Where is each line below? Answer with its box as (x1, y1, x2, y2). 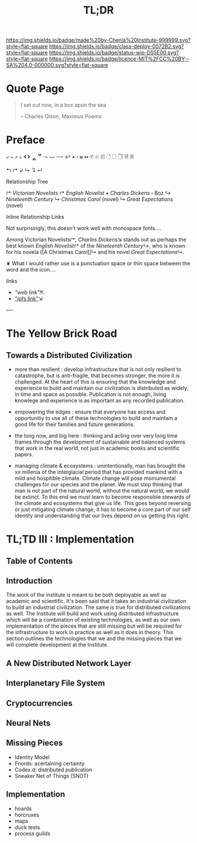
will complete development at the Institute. (6, 641, 108, 648)
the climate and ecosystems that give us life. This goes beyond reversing (14, 500, 191, 507)
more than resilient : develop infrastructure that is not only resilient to (14, 366, 182, 373)
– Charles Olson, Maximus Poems (20, 113, 102, 120)
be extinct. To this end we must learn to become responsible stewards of (14, 493, 191, 500)
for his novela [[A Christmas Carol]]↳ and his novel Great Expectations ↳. (6, 249, 185, 256)
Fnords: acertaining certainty (14, 760, 85, 767)
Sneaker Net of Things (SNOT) (14, 772, 89, 779)
